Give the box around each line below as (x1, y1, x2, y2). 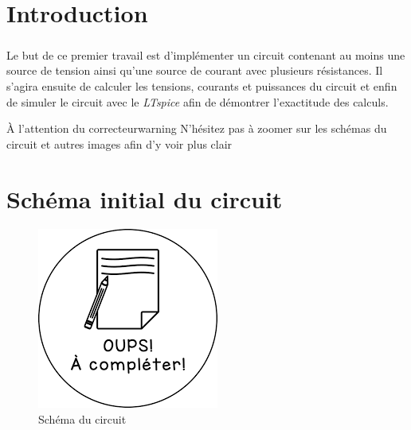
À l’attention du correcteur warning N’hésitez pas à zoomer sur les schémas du (6, 120, 387, 137)
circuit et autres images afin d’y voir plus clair (6, 135, 233, 152)
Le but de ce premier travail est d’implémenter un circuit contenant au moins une (6, 46, 405, 63)
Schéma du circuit (38, 411, 127, 428)
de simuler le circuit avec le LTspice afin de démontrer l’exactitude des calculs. (6, 93, 389, 110)
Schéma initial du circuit (6, 182, 283, 215)
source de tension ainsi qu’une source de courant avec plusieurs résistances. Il (6, 62, 383, 79)
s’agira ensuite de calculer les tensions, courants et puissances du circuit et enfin (6, 77, 397, 94)
